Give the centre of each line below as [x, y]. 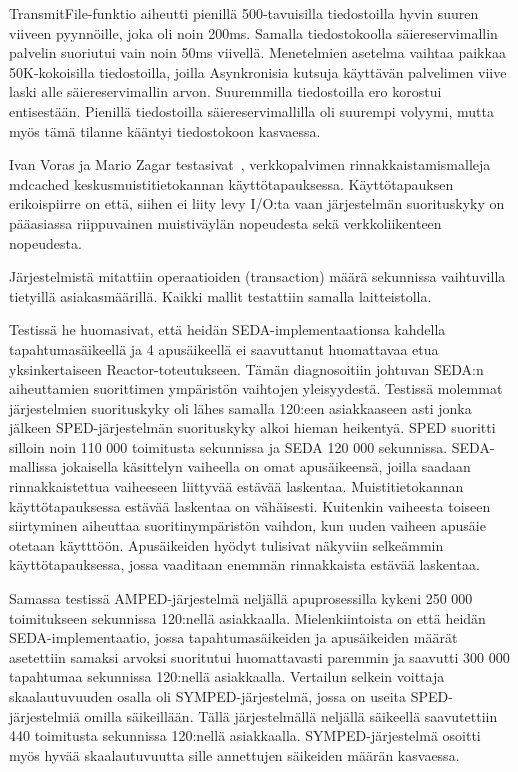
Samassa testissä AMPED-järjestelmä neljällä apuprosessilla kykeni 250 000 [241, 598]
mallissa [33, 466]
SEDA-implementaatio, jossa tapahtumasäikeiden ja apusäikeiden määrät [233, 637]
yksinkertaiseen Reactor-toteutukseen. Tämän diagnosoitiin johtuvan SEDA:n [246, 368]
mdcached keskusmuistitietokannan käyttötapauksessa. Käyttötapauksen [231, 183]
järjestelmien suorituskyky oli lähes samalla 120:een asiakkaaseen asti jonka [240, 407]
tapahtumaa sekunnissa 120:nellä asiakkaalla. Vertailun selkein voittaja [227, 676]
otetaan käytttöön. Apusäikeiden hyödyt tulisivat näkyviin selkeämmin [226, 544]
